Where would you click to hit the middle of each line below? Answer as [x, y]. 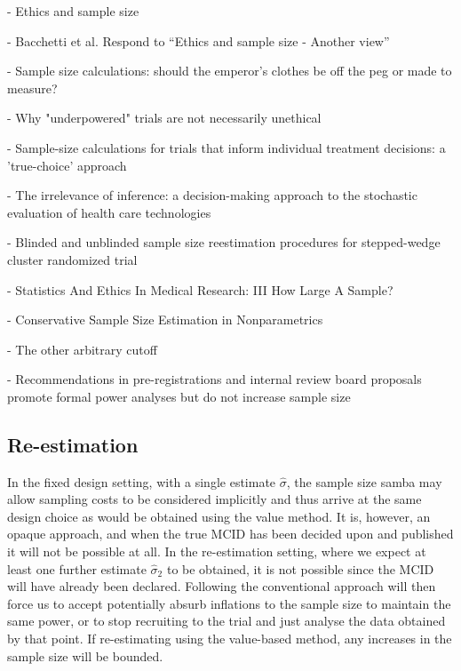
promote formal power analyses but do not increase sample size [179, 396]
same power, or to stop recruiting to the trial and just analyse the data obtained [227, 621]
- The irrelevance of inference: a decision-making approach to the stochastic [212, 195]
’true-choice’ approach [67, 165]
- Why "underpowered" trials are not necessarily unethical [164, 118]
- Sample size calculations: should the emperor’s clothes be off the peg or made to [230, 71]
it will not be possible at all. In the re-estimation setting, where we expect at [217, 551]
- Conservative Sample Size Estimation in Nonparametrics [165, 320]
